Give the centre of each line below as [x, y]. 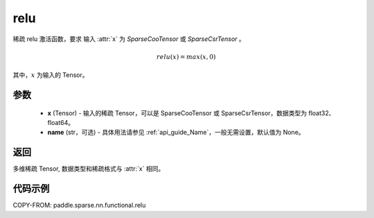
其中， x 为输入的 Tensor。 [51, 75]
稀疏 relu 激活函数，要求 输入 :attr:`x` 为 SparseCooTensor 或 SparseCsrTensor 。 [129, 39]
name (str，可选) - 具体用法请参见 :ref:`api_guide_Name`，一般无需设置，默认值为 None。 [176, 133]
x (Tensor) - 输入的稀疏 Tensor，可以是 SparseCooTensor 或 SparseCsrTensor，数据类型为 [177, 113]
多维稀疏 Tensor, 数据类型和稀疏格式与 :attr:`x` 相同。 [89, 169]
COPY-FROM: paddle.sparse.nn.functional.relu [79, 206]
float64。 [61, 122]
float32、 [322, 113]
